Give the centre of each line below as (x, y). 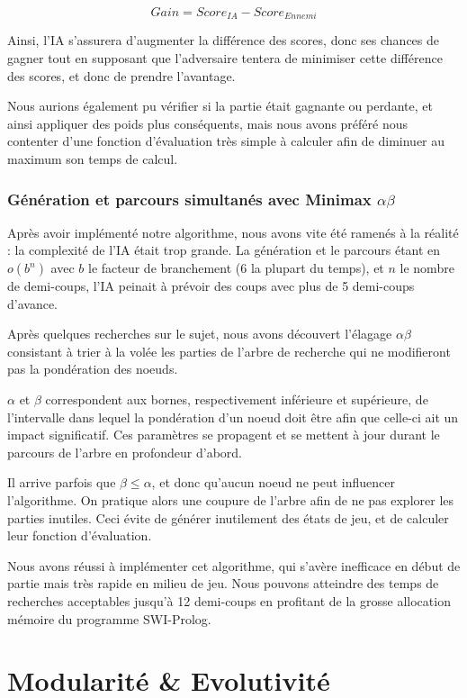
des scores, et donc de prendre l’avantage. (121, 75)
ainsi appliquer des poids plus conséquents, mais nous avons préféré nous (208, 123)
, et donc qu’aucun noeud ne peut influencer (273, 482)
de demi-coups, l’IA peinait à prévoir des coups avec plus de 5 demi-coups (211, 286)
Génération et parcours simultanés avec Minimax (189, 199)
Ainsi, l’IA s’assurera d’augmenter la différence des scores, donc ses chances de (223, 40)
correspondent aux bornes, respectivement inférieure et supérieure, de (237, 399)
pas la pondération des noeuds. (93, 369)
